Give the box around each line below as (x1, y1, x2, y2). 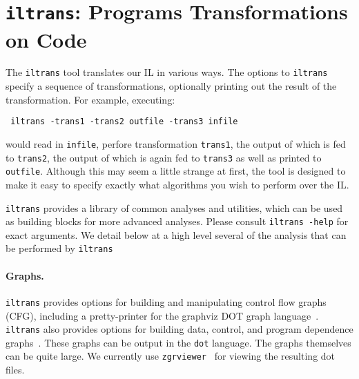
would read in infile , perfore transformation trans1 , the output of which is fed (6, 136, 346, 150)
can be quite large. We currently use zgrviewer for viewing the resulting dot (6, 349, 336, 363)
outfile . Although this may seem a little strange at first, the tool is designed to (6, 164, 346, 178)
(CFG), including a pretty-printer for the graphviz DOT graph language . (6, 308, 319, 322)
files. (6, 362, 25, 377)
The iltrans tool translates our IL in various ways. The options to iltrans (6, 65, 328, 79)
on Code (6, 25, 87, 53)
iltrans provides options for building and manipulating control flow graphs (6, 294, 327, 309)
